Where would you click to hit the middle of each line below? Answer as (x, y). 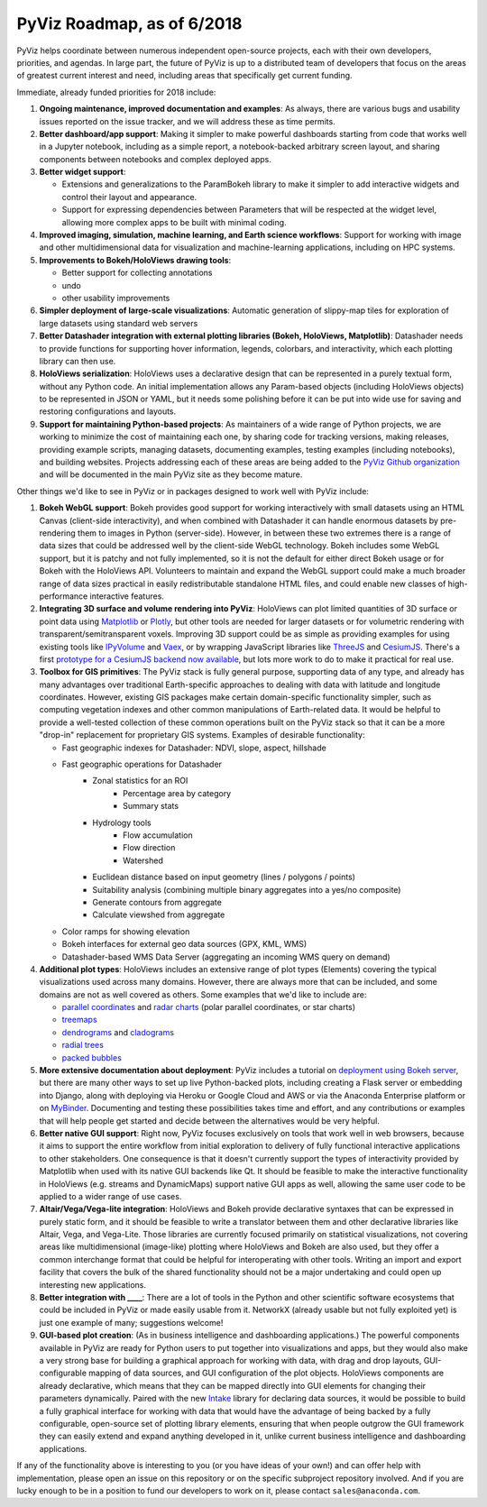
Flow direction (149, 848)
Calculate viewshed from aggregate (159, 914)
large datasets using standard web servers (119, 323)
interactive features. (127, 596)
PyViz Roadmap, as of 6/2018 (129, 23)
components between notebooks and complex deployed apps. (156, 159)
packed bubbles (92, 1057)
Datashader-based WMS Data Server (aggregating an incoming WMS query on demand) (226, 957)
